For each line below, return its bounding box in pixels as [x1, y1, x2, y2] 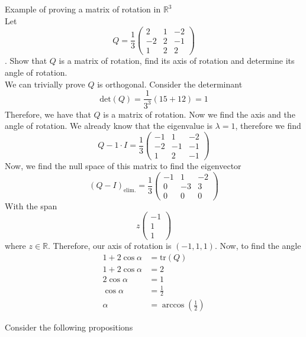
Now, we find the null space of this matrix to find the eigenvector [5, 159, 241, 171]
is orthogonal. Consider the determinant [97, 77, 243, 90]
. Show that [5, 54, 47, 67]
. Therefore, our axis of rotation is [48, 239, 172, 252]
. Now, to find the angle [214, 239, 301, 252]
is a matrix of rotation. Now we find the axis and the [103, 108, 295, 120]
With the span [5, 199, 57, 212]
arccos [162, 301, 185, 310]
